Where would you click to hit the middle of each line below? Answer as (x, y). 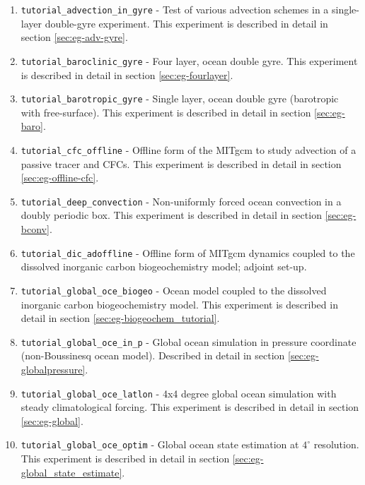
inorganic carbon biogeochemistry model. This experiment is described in (179, 304)
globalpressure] (53, 369)
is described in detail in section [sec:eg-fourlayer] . (127, 74)
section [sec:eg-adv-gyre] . (74, 37)
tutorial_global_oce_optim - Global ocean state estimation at (160, 444)
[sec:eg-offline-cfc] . (60, 178)
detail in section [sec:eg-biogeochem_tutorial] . (120, 318)
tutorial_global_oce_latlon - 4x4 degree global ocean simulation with (179, 393)
